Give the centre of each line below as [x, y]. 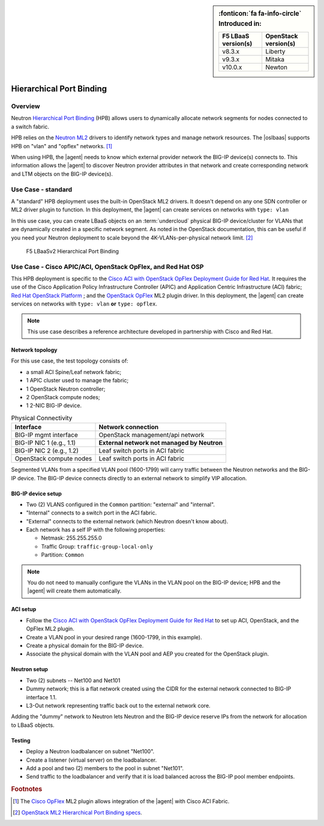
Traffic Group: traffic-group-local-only [97, 546]
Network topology [34, 350]
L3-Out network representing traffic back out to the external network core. [118, 705]
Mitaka [275, 59]
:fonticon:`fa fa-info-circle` [260, 14]
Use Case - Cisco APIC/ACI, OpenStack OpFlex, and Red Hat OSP [107, 267]
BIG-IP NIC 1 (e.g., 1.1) [45, 443]
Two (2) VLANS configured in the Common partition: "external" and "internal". [121, 504]
